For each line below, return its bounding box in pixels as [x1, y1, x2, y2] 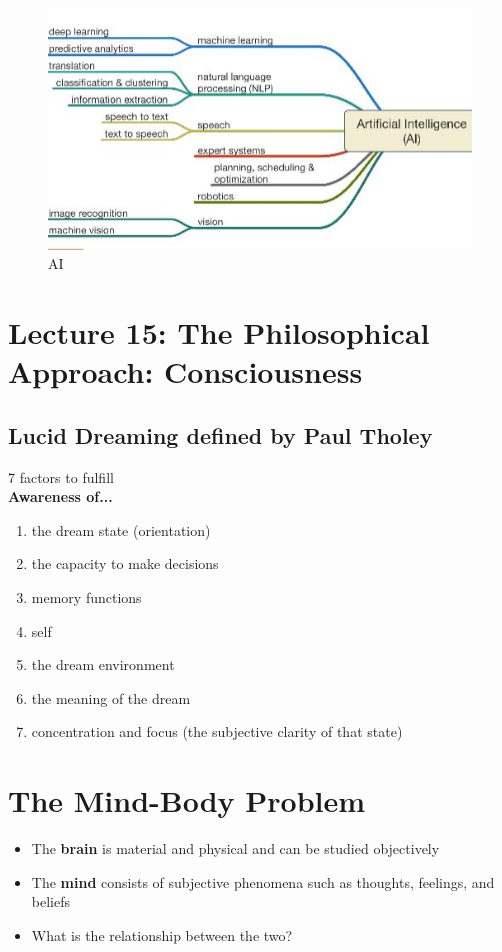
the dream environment [31, 654, 175, 675]
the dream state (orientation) [31, 519, 211, 540]
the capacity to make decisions [31, 553, 219, 574]
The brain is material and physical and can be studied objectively [31, 838, 440, 859]
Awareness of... [8, 486, 113, 507]
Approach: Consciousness [8, 351, 363, 392]
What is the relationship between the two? [31, 924, 293, 945]
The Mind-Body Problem [8, 780, 366, 821]
